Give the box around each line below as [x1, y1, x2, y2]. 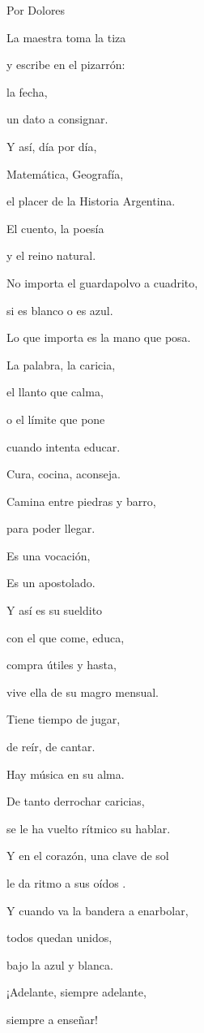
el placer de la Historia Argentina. [6, 192, 176, 210]
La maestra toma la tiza [6, 28, 126, 45]
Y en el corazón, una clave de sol [6, 847, 169, 864]
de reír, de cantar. [6, 738, 96, 755]
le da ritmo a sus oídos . [6, 875, 126, 891]
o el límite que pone [6, 410, 105, 427]
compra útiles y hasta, [6, 656, 117, 673]
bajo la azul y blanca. [6, 956, 113, 973]
